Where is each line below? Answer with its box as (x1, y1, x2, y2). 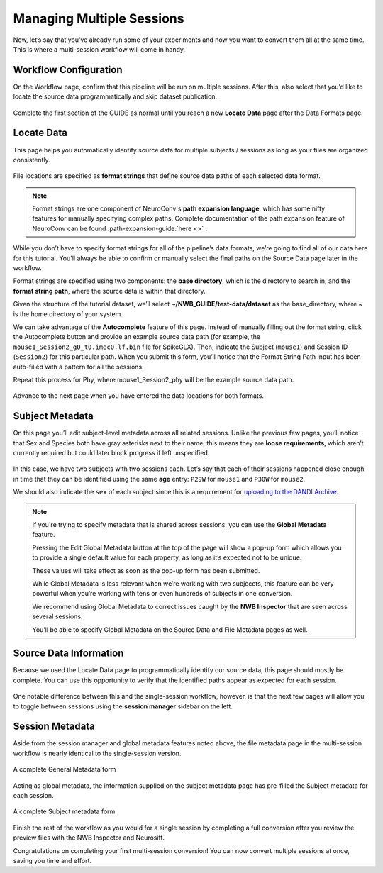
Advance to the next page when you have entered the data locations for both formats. (13, 391, 264, 400)
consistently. (13, 155, 51, 164)
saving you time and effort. (13, 857, 92, 864)
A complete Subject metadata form (13, 807, 116, 816)
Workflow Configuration (13, 64, 123, 76)
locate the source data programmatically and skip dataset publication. (13, 92, 218, 101)
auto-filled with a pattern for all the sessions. (13, 362, 145, 371)
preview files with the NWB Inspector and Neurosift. (13, 833, 165, 842)
